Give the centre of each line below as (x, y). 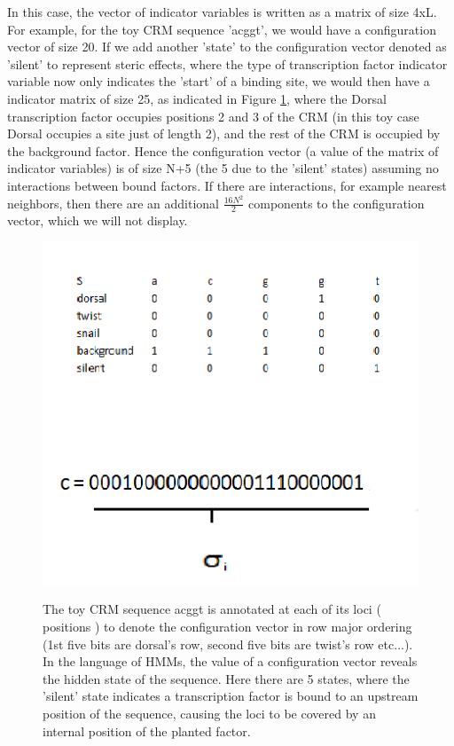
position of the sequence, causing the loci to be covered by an (209, 713)
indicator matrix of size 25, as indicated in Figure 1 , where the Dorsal (197, 98)
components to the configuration (337, 203)
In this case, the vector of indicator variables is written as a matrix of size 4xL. (222, 12)
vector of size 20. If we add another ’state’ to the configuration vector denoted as (227, 47)
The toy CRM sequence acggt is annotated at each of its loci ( (212, 609)
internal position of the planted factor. (147, 730)
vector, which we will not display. (98, 220)
